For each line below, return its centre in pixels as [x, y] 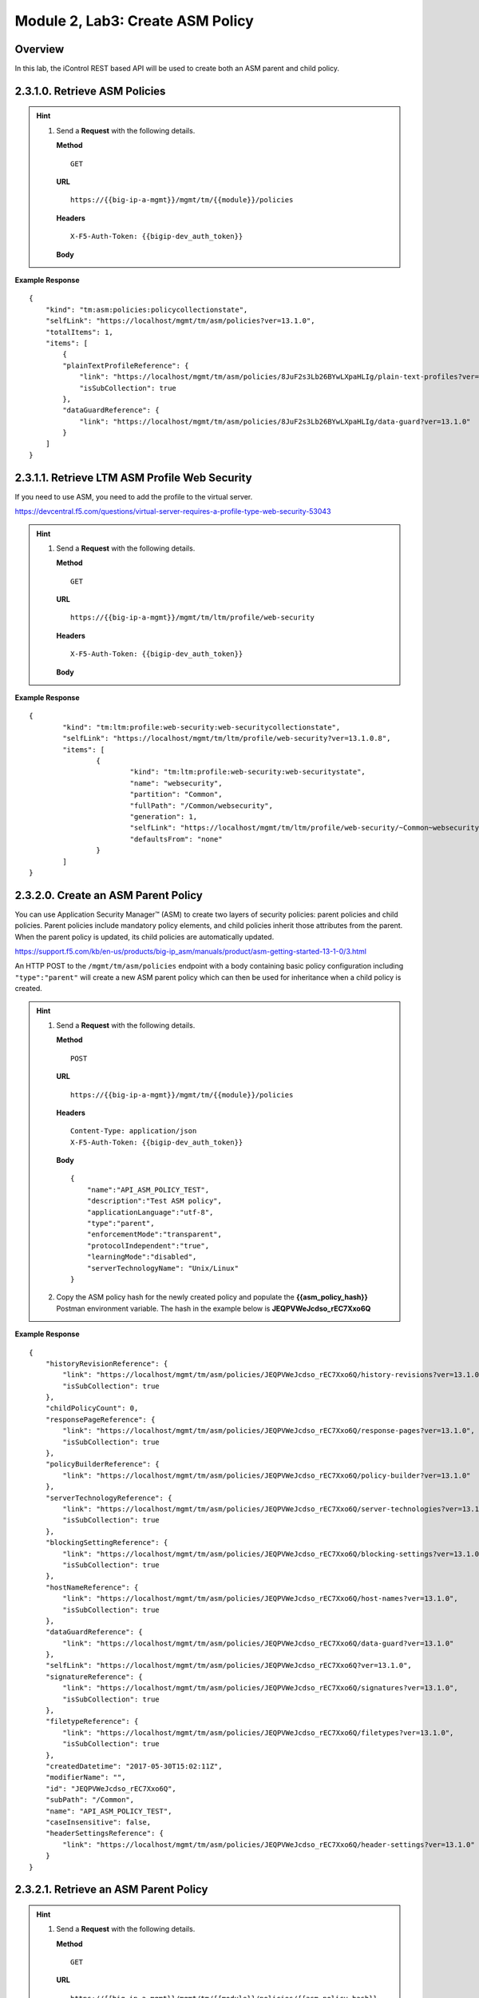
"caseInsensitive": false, [98, 1822]
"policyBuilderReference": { [102, 1464]
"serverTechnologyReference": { [109, 1498]
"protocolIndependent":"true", [148, 1246]
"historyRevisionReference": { [107, 1363]
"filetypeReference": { [92, 1721]
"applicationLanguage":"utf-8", [150, 1212]
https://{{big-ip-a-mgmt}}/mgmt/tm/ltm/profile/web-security [192, 618]
